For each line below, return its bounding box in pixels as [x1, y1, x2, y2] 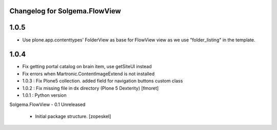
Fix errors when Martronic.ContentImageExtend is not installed [22, 71, 155, 77]
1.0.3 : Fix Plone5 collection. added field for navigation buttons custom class [22, 78, 183, 84]
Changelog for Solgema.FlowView [9, 7, 122, 15]
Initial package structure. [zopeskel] [35, 113, 111, 119]
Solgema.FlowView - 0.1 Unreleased [9, 101, 86, 107]
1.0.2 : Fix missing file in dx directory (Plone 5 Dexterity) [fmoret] [22, 85, 159, 91]
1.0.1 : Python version [22, 92, 67, 98]
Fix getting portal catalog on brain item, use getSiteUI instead [22, 63, 152, 70]
